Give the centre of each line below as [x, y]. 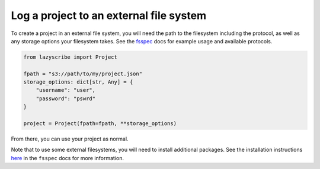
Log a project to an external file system [109, 15]
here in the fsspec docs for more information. [68, 158]
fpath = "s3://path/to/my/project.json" [83, 74]
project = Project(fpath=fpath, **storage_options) [100, 124]
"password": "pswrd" [66, 98]
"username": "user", [66, 90]
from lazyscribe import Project [71, 57]
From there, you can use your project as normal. [70, 139]
